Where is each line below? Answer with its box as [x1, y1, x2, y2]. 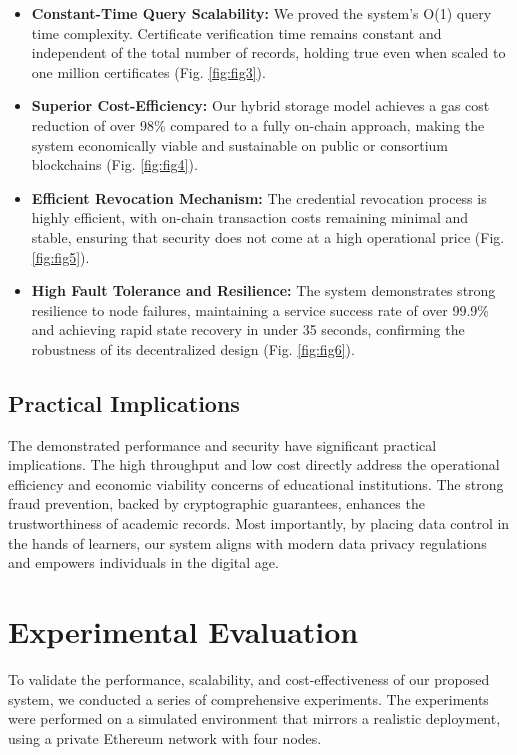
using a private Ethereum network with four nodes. [8, 727, 322, 748]
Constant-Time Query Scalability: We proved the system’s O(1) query [31, 3, 492, 23]
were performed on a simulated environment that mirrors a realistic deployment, [8, 708, 501, 729]
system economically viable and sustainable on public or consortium [31, 134, 448, 155]
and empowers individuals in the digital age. [8, 552, 279, 573]
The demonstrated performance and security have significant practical [8, 434, 437, 455]
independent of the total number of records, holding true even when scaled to [31, 42, 506, 63]
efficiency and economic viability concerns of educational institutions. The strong [8, 473, 504, 494]
